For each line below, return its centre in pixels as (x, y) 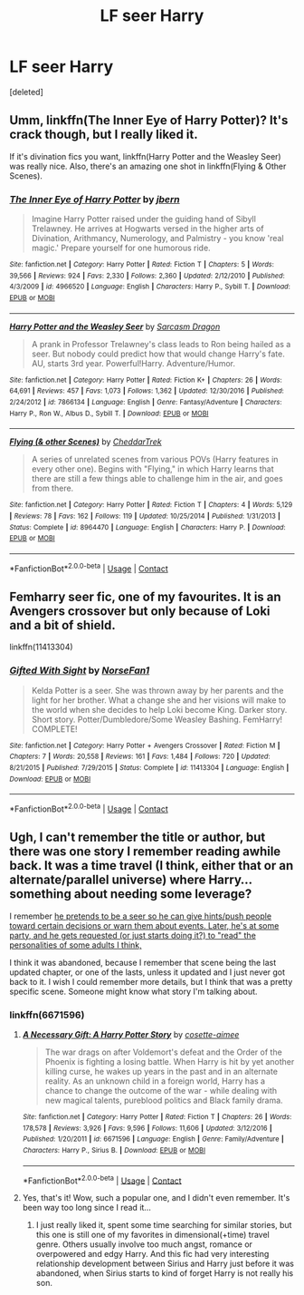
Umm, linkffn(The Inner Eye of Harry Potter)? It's (149, 120)
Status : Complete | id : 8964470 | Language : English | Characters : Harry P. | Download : (148, 527)
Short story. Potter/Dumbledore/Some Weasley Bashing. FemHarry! (157, 719)
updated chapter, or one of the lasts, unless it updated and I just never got (147, 972)
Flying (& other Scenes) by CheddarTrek (85, 442)
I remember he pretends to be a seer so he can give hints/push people (141, 916)
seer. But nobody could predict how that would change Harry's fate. (158, 354)
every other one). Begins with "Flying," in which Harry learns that (152, 469)
